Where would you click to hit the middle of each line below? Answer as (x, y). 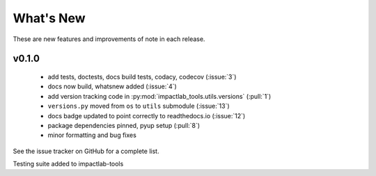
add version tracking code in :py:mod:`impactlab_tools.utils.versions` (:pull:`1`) (159, 96)
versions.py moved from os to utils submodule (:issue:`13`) (139, 106)
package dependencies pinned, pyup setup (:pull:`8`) (124, 125)
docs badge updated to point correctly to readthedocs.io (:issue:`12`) (147, 115)
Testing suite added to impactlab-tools (68, 164)
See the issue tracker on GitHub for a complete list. (86, 151)
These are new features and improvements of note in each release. (109, 39)
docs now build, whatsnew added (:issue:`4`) (112, 86)
